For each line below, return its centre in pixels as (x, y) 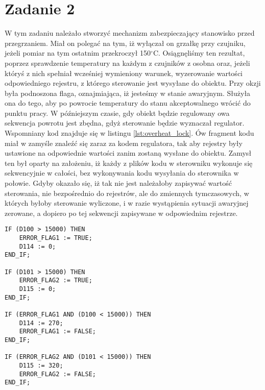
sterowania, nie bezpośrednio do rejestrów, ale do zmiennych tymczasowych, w (127, 193)
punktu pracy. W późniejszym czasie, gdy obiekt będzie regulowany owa (117, 113)
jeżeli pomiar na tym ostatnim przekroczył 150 (78, 53)
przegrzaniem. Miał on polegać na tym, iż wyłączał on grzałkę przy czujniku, (125, 43)
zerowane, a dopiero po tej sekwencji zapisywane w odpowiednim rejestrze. (121, 213)
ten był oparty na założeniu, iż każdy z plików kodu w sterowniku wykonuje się (129, 163)
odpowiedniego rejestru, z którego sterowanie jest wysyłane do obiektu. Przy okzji (133, 83)
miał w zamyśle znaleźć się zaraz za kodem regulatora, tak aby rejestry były (124, 143)
